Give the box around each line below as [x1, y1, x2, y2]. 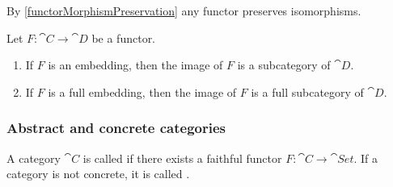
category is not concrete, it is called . [6, 165, 190, 182]
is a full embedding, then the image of [48, 83, 237, 100]
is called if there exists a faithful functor [82, 149, 282, 166]
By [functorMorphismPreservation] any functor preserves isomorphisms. [6, 2, 361, 19]
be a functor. [91, 29, 156, 46]
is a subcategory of [237, 56, 331, 73]
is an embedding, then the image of [48, 56, 223, 73]
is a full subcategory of [251, 83, 364, 100]
